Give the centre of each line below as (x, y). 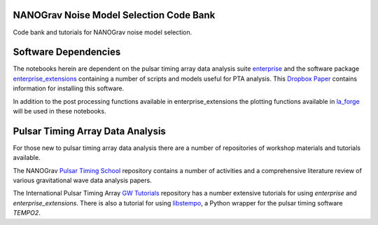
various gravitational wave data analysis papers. (82, 180)
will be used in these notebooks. (59, 111)
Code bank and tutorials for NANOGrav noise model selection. (103, 32)
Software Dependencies (67, 52)
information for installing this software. (69, 88)
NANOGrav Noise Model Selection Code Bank (114, 15)
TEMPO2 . (27, 213)
